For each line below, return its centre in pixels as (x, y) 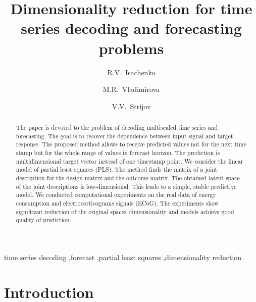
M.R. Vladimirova (131, 89)
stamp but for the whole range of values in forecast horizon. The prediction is (118, 153)
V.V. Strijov (131, 106)
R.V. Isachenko (131, 72)
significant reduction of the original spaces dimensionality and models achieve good (125, 211)
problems (131, 48)
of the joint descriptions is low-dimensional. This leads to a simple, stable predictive (126, 186)
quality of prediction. (43, 220)
